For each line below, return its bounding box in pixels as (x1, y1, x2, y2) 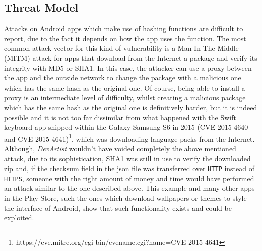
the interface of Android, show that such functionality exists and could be (4, 202, 232, 213)
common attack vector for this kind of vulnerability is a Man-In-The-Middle (4, 43, 239, 53)
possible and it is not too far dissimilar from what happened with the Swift (4, 112, 236, 122)
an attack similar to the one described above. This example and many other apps (4, 183, 255, 193)
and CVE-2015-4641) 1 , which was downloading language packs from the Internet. (4, 132, 255, 144)
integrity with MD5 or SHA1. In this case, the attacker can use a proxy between (4, 62, 252, 73)
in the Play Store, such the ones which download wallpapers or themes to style (4, 193, 247, 203)
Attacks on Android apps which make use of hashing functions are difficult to (4, 23, 243, 34)
